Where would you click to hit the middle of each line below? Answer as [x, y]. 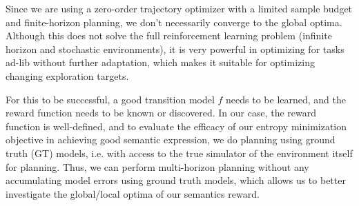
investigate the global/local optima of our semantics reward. [133, 193]
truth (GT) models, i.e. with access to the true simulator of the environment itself [179, 153]
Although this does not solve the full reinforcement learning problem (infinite [169, 35]
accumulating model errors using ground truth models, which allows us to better [176, 180]
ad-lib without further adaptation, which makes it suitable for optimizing [160, 62]
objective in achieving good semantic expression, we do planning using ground [171, 140]
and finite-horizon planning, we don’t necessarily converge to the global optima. [174, 22]
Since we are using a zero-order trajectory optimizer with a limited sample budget [179, 8]
